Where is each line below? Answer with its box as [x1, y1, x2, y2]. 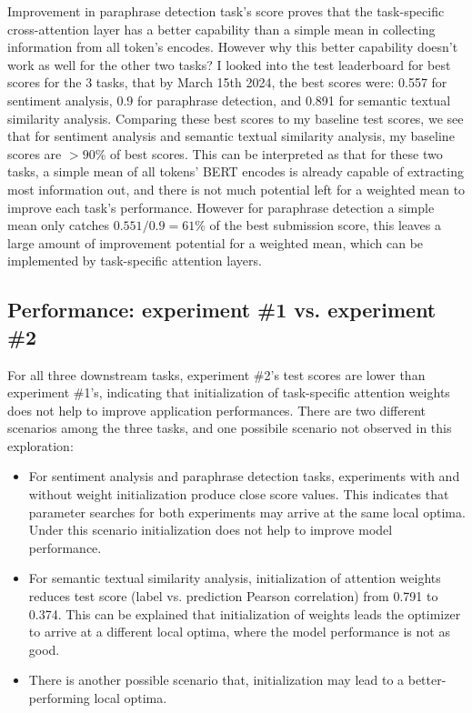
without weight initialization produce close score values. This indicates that [28, 485, 449, 504]
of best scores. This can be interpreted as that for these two [109, 144, 443, 163]
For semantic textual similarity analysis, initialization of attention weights [28, 568, 441, 587]
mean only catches [7, 216, 110, 235]
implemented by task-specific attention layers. [7, 251, 262, 270]
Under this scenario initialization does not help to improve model [28, 520, 393, 539]
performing [28, 688, 90, 707]
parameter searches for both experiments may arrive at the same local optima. [28, 502, 466, 521]
